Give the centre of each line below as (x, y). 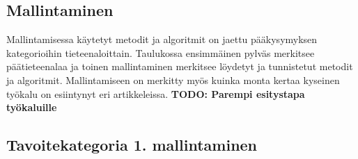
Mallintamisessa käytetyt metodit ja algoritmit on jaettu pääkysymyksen (162, 39)
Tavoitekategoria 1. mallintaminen (132, 145)
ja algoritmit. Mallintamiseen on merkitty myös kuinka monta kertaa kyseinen (173, 79)
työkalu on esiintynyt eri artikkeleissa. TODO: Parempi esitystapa (156, 93)
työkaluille (32, 107)
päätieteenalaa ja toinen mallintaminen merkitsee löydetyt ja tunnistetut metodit (180, 66)
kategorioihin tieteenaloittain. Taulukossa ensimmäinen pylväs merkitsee (161, 52)
